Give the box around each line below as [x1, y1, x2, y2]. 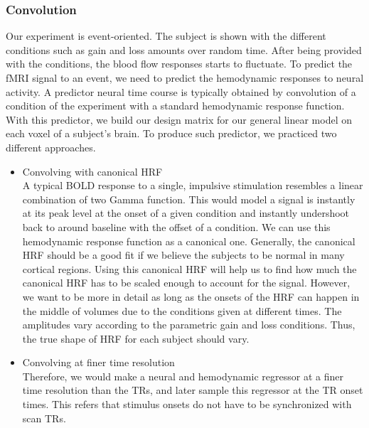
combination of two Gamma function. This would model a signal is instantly [22, 191, 355, 206]
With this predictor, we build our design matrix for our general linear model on [6, 112, 353, 127]
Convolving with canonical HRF [22, 164, 163, 178]
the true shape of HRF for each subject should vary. [22, 331, 250, 346]
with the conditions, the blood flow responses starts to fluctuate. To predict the [6, 56, 353, 71]
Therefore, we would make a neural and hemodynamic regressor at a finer [22, 368, 343, 383]
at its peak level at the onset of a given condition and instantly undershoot [22, 205, 350, 220]
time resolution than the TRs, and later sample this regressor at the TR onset [22, 382, 363, 397]
